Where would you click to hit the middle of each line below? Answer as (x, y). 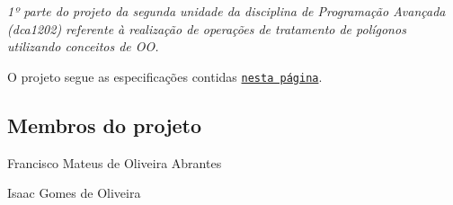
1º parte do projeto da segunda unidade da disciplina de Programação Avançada (226, 11)
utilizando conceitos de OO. (83, 46)
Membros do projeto (105, 125)
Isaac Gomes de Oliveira (74, 193)
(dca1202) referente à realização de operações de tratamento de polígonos (207, 28)
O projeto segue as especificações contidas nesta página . (165, 76)
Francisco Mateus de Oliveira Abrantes (115, 162)
